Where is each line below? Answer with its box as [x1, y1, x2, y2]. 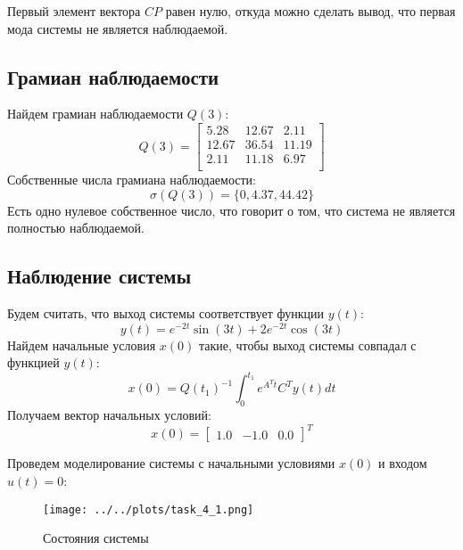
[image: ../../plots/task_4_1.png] [43, 503, 254, 516]
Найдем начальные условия [7, 335, 156, 354]
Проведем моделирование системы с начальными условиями [7, 454, 335, 472]
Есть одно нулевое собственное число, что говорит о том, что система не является [7, 201, 456, 219]
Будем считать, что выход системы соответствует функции [7, 304, 324, 323]
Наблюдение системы [7, 262, 192, 290]
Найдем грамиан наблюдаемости [7, 104, 184, 123]
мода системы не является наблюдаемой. [7, 19, 228, 37]
